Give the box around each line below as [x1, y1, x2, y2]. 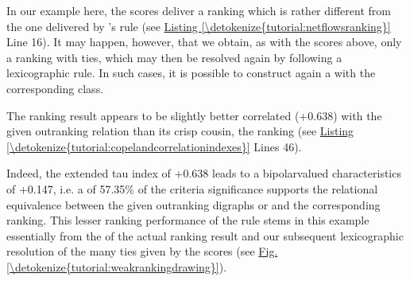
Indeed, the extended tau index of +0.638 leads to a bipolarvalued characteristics [6, 165, 401, 181]
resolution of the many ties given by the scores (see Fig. [6, 243, 278, 260]
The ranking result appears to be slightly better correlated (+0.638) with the [6, 107, 382, 123]
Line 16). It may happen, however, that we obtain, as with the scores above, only [6, 33, 402, 50]
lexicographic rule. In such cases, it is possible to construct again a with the [6, 64, 376, 81]
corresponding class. [6, 80, 104, 96]
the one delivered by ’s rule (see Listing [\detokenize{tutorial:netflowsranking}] [6, 18, 391, 34]
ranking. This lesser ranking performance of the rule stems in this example [6, 212, 369, 228]
